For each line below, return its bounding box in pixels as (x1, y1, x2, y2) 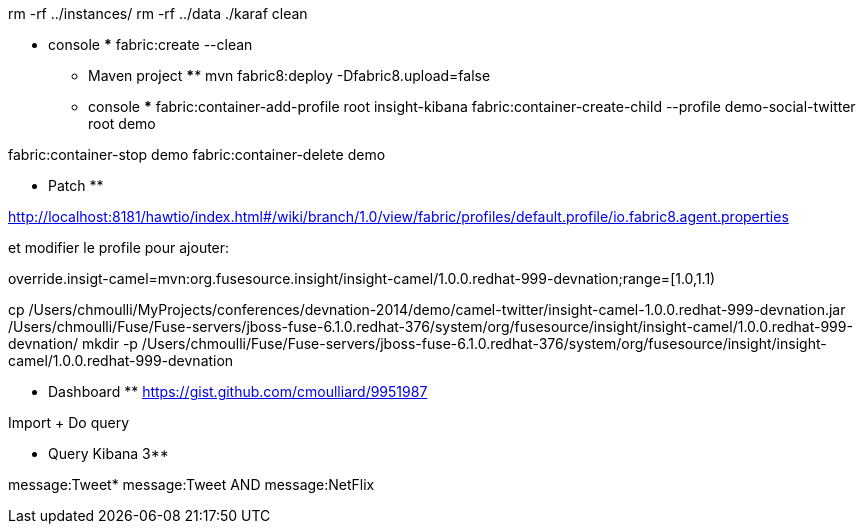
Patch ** (48, 177, 104, 194)
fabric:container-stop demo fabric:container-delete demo (8, 146, 386, 163)
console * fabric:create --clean (48, 36, 253, 53)
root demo (88, 115, 156, 132)
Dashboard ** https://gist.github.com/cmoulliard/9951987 (48, 383, 428, 400)
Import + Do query (8, 414, 130, 431)
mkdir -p (82, 335, 138, 352)
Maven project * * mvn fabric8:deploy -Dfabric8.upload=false (88, 67, 491, 84)
